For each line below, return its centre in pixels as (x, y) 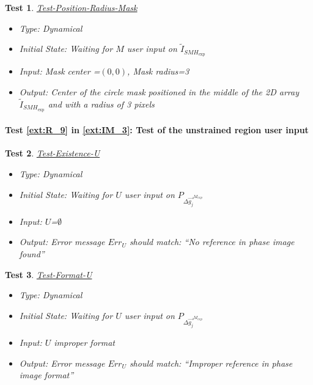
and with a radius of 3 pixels (101, 104)
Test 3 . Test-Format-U (49, 274)
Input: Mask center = (60, 71)
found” (32, 253)
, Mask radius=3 (158, 71)
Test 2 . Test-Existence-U (53, 153)
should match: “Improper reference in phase (211, 363)
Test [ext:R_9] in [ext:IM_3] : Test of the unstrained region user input (157, 130)
